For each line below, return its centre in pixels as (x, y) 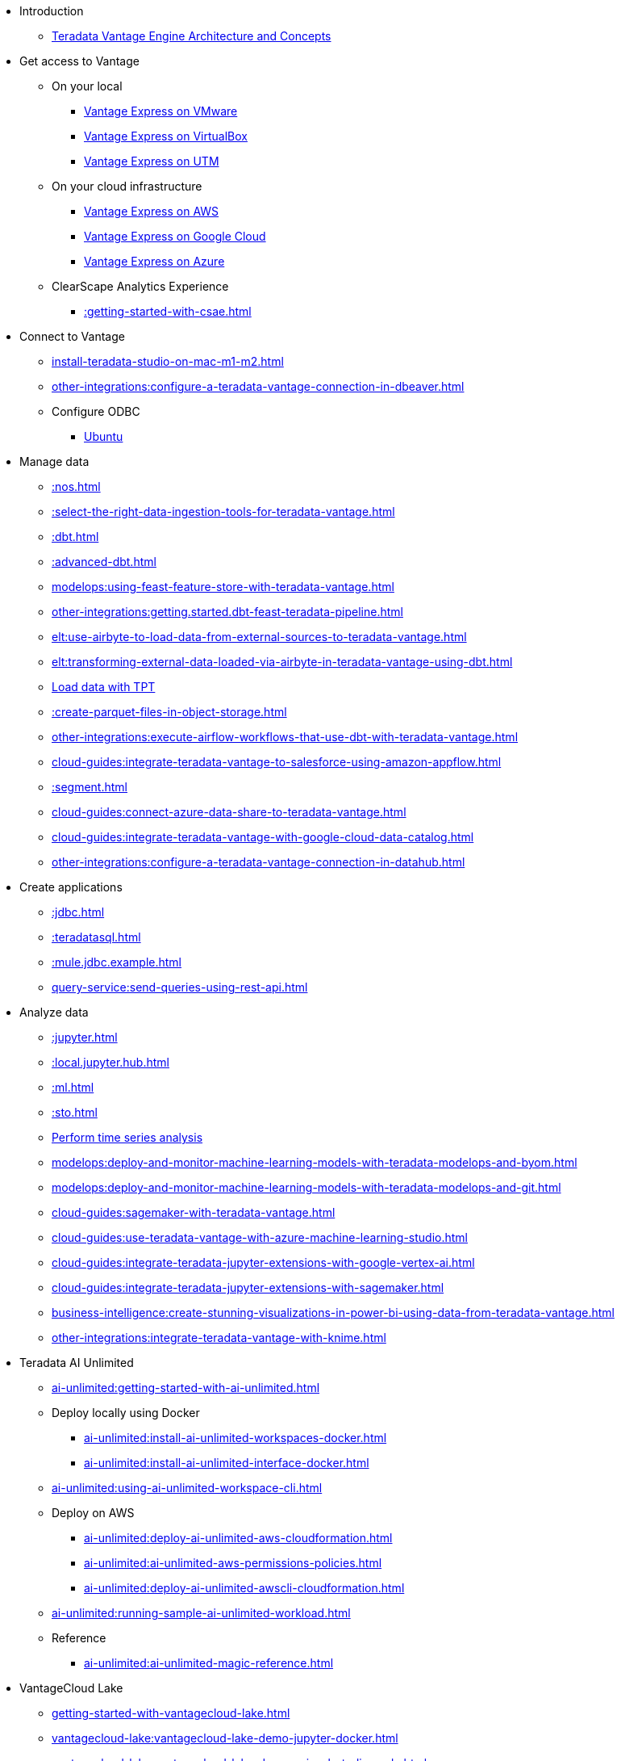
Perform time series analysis (127, 1137)
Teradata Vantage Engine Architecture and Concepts (192, 36)
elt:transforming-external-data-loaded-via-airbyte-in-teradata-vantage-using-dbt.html (282, 662)
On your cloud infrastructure (127, 186)
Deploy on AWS (93, 1513)
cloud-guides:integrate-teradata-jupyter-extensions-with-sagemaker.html (248, 1287)
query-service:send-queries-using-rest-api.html (180, 987)
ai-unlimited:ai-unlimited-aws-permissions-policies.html (233, 1563)
